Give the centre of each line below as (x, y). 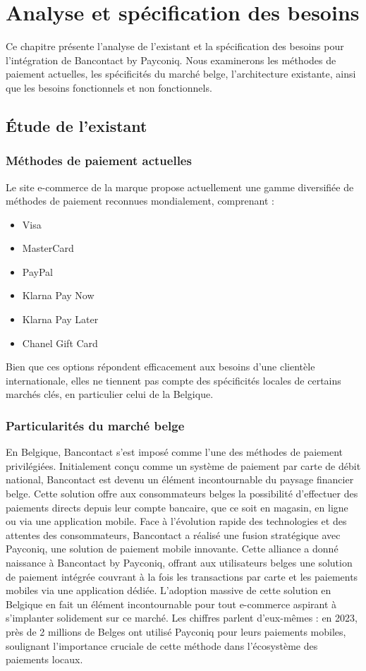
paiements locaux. (44, 659)
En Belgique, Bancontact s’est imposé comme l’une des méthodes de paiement (175, 452)
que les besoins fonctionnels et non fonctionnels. (109, 87)
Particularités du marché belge (95, 425)
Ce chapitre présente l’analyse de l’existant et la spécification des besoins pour (175, 46)
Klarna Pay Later (60, 319)
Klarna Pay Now (58, 295)
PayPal (37, 271)
